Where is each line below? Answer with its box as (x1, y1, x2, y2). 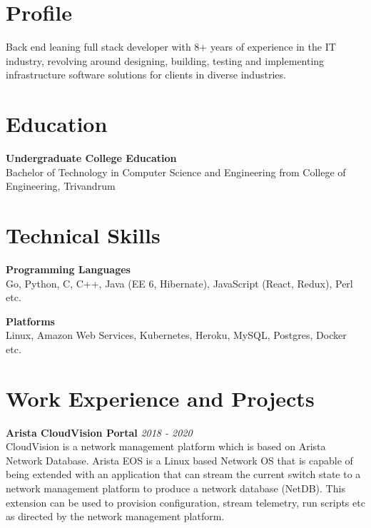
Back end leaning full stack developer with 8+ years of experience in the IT (6, 39, 336, 54)
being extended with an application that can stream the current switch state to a (6, 467, 361, 482)
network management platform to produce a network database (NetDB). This (6, 481, 345, 495)
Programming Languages (6, 261, 131, 276)
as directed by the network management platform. (6, 509, 225, 524)
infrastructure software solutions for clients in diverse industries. (6, 67, 286, 82)
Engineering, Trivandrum (6, 178, 116, 193)
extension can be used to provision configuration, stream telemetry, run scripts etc (6, 494, 365, 509)
